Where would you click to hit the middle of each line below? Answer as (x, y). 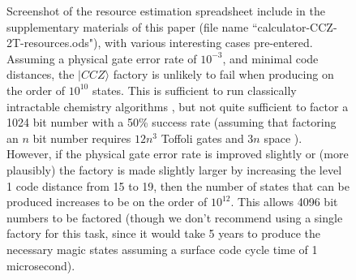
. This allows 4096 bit (284, 202)
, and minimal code (270, 58)
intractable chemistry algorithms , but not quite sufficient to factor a (178, 106)
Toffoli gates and (202, 138)
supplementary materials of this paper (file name (128, 26)
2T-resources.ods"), (54, 43)
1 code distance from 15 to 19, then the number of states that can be (178, 185)
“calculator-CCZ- (294, 26)
